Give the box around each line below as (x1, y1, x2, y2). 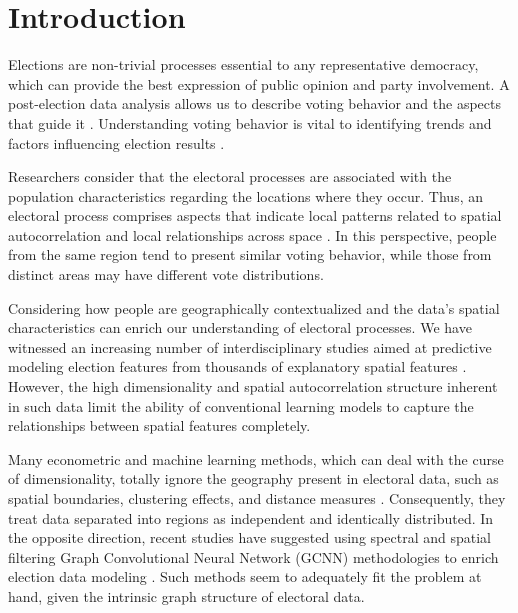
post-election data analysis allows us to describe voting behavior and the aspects (8, 93, 502, 114)
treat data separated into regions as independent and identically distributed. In (8, 507, 494, 528)
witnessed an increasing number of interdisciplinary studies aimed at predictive (8, 336, 492, 357)
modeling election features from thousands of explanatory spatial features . (8, 356, 467, 377)
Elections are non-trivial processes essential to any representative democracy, (8, 54, 479, 75)
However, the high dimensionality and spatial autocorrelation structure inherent (8, 376, 498, 397)
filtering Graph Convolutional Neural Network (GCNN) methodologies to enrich (8, 546, 499, 567)
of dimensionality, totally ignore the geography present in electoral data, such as (8, 468, 499, 489)
